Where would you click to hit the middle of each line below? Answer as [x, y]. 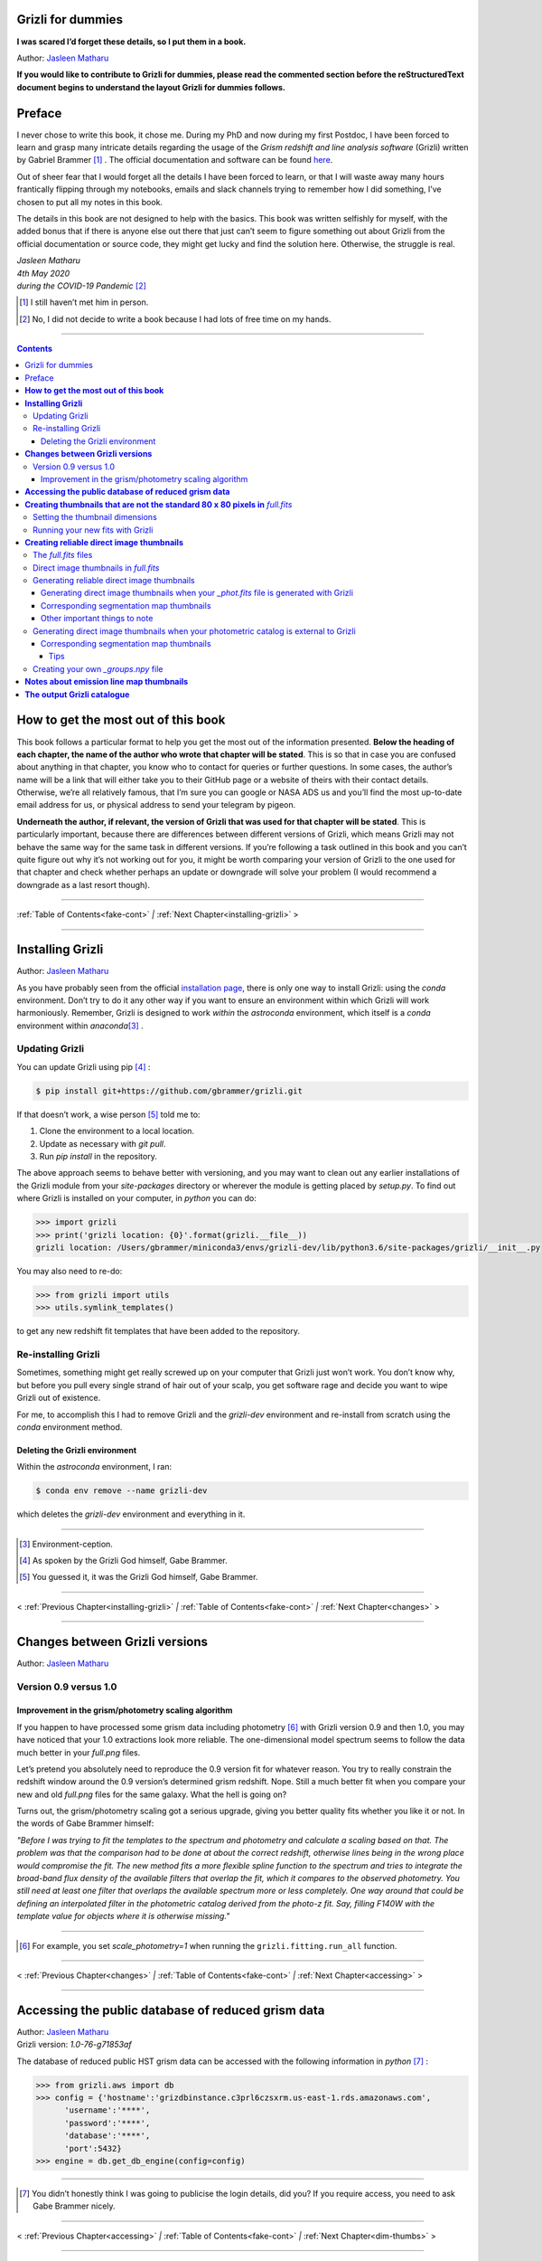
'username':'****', [107, 2110]
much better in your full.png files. [79, 1752]
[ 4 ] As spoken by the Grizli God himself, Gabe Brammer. [123, 1561]
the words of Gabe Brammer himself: [85, 1823]
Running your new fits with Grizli [93, 530]
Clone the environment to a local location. [117, 1131]
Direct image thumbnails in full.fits [96, 568]
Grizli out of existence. [59, 1398]
